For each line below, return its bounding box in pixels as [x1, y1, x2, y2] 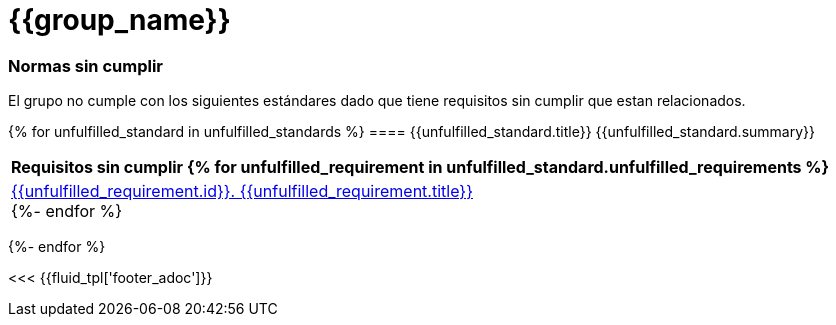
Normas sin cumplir [8, 55, 163, 76]
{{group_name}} [8, 3, 231, 37]
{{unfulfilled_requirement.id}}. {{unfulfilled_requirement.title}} [11, 181, 473, 202]
